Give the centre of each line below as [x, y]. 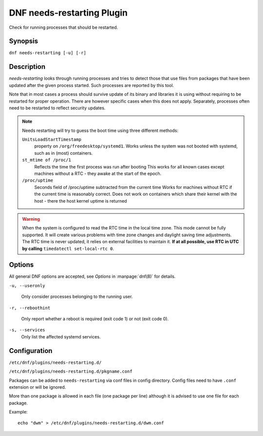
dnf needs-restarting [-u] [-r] [47, 53]
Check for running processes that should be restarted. [64, 27]
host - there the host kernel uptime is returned [81, 201]
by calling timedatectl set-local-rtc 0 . [68, 249]
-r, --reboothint [30, 308]
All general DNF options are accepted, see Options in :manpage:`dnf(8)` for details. [92, 276]
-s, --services [27, 330]
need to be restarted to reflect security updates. [57, 108]
